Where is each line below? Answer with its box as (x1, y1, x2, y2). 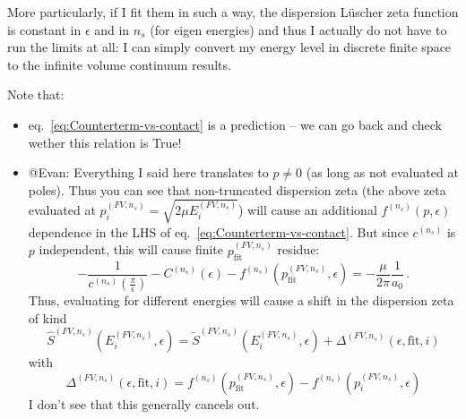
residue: (277, 240, 320, 259)
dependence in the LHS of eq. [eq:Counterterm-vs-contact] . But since (28, 222, 409, 241)
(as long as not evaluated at (306, 163, 459, 182)
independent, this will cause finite (39, 240, 224, 259)
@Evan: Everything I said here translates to (28, 163, 269, 182)
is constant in (7, 20, 82, 38)
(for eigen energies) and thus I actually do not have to (150, 20, 447, 38)
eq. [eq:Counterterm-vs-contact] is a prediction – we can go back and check (28, 115, 442, 133)
